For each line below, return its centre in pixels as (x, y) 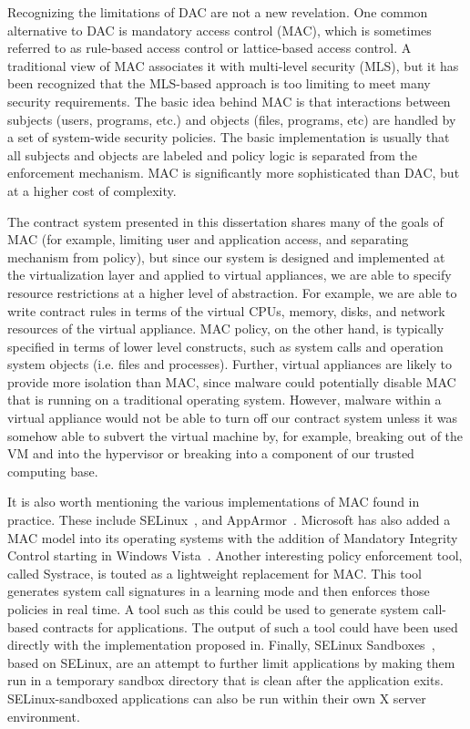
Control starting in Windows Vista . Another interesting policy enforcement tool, (235, 555)
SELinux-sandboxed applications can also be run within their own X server (217, 698)
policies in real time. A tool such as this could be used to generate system (213, 609)
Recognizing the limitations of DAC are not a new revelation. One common (218, 12)
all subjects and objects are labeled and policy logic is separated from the (213, 154)
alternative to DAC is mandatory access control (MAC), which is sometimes (220, 30)
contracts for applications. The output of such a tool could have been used (250, 626)
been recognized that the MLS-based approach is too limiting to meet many (219, 83)
